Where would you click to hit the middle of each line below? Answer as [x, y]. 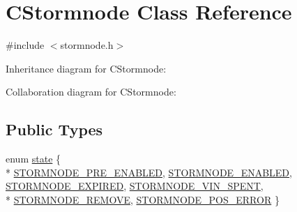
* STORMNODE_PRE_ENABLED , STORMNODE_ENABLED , [149, 172]
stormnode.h [87, 45]
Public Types [54, 129]
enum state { [33, 159]
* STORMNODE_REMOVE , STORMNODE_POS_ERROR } [143, 199]
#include [25, 45]
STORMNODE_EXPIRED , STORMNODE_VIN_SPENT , [135, 186]
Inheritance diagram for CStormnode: [86, 68]
